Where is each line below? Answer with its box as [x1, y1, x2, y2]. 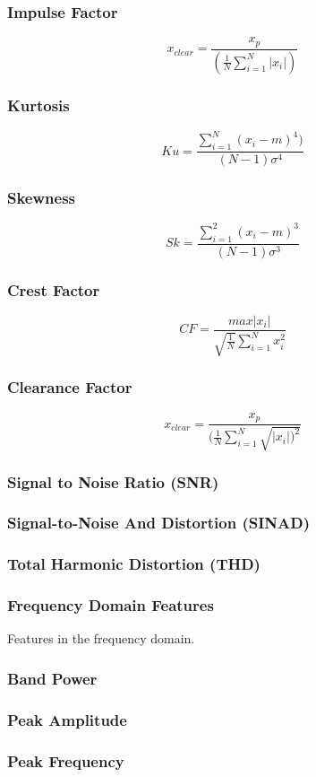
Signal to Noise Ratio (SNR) [7, 470, 219, 493]
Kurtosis [7, 94, 70, 117]
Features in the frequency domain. [7, 629, 195, 648]
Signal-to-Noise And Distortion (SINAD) [7, 511, 310, 534]
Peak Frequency [7, 749, 124, 772]
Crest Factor [7, 278, 100, 301]
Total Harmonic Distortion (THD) [7, 553, 260, 575]
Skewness [7, 187, 76, 209]
